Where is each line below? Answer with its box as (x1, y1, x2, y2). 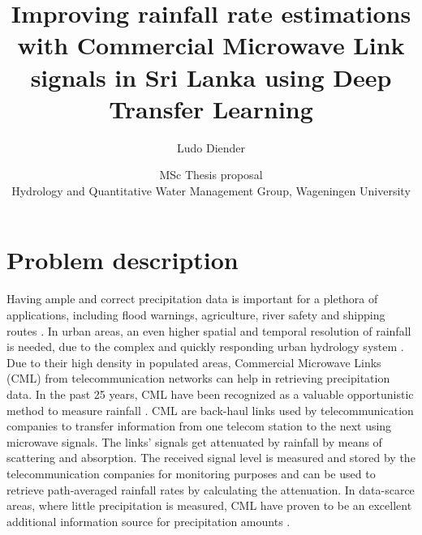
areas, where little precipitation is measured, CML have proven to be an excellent (6, 497, 412, 514)
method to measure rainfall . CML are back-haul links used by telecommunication (6, 401, 414, 418)
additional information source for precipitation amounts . (6, 512, 291, 529)
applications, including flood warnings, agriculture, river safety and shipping (6, 306, 385, 323)
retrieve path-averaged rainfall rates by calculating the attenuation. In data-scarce (6, 481, 415, 498)
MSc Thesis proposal (159, 166, 263, 183)
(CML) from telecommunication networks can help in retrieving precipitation (6, 370, 390, 387)
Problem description (6, 243, 239, 276)
